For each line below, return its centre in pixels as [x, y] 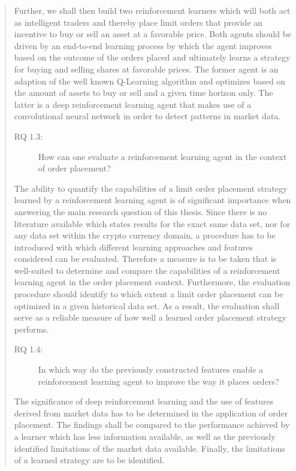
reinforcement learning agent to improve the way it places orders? [158, 381]
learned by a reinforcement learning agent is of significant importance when [152, 200]
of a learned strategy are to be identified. [89, 460]
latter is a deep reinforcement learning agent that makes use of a [133, 104]
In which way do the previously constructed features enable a [151, 369]
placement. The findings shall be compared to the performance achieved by [152, 425]
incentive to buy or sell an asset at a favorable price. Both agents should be [153, 34]
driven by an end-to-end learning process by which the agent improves [143, 45]
